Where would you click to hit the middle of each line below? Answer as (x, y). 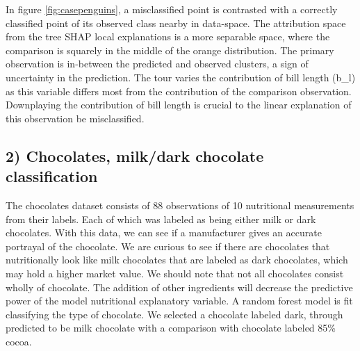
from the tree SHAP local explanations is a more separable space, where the (168, 36)
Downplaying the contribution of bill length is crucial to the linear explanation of (179, 105)
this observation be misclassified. (75, 118)
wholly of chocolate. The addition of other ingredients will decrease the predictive (179, 287)
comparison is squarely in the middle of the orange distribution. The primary (170, 50)
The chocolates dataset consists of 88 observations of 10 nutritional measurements (180, 205)
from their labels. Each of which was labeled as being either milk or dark (161, 219)
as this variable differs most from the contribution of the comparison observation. (179, 91)
